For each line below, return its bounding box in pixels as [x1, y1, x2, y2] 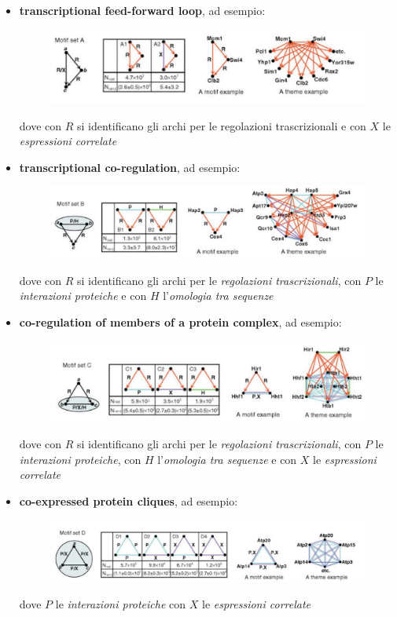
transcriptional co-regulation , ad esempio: [19, 159, 241, 175]
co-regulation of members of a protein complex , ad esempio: [19, 313, 342, 330]
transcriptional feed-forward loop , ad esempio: [19, 2, 266, 18]
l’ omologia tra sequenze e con [157, 451, 297, 467]
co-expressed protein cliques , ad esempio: [19, 492, 238, 509]
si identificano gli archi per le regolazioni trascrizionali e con [77, 117, 366, 133]
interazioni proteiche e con [19, 287, 147, 304]
